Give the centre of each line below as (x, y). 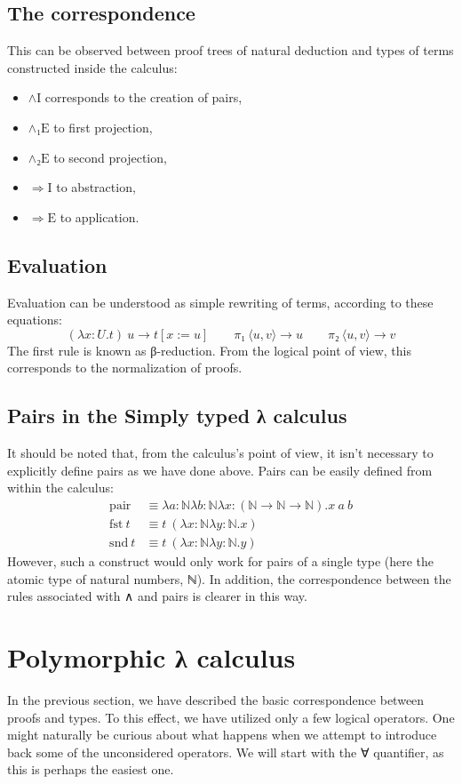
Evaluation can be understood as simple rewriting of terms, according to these (220, 302)
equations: (35, 320)
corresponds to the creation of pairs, (143, 97)
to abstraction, (96, 187)
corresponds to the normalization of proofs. (125, 368)
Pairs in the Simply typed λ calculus (177, 416)
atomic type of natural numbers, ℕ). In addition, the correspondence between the (229, 578)
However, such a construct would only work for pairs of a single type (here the (221, 561)
